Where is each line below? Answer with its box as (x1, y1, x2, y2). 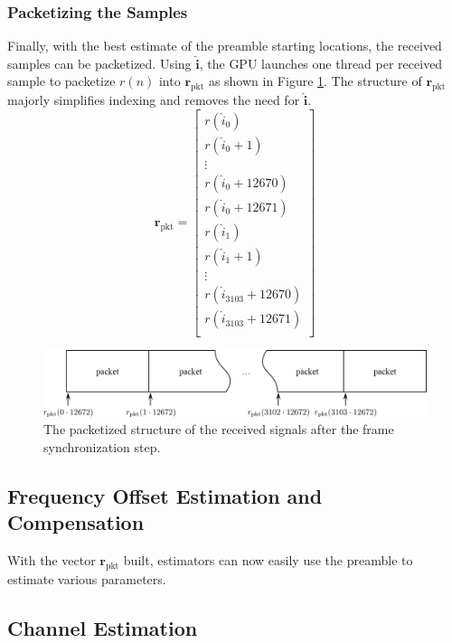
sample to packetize (7, 71, 116, 90)
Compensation (7, 508, 145, 536)
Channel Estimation (7, 614, 198, 641)
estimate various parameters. (7, 570, 166, 589)
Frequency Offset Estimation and (7, 482, 323, 510)
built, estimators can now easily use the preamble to (123, 551, 413, 570)
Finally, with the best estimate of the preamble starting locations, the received (7, 36, 442, 55)
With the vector (7, 551, 96, 570)
